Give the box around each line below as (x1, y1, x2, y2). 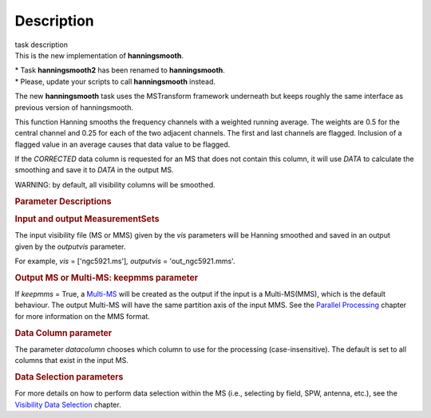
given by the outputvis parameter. (14, 242, 126, 251)
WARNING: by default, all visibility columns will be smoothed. (14, 179, 215, 189)
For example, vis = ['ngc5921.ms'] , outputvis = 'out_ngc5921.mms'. (14, 256, 235, 266)
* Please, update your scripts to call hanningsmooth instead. (14, 77, 215, 86)
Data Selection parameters (14, 371, 124, 382)
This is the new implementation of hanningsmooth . (14, 50, 184, 60)
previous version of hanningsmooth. (14, 102, 133, 112)
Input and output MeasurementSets (14, 213, 160, 224)
